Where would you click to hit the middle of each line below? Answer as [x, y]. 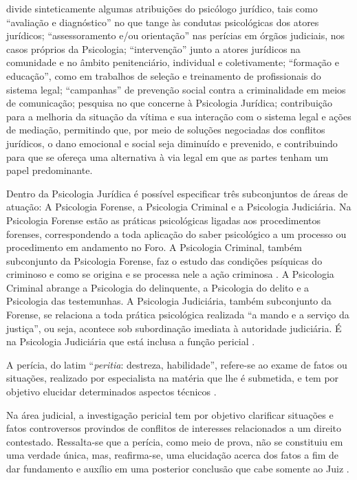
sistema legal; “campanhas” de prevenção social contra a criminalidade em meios [176, 89]
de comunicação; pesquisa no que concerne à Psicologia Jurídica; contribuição [170, 103]
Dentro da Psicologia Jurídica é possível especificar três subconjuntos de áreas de [177, 193]
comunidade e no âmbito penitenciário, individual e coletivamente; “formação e [173, 62]
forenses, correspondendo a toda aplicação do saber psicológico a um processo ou [176, 233]
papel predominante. [50, 170]
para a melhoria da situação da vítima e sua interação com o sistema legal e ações [179, 116]
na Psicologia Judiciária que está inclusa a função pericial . [131, 341]
